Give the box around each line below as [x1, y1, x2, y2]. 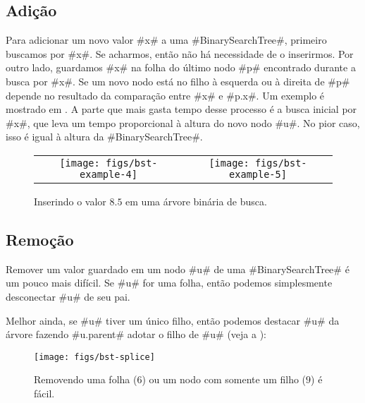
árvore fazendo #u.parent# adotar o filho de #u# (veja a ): [6, 327, 266, 342]
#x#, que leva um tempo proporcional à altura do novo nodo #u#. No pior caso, [6, 115, 360, 130]
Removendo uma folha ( [34, 372, 137, 387]
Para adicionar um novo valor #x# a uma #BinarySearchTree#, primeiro [6, 32, 327, 47]
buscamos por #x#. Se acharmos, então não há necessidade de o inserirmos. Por [6, 46, 354, 61]
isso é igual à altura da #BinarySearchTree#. [6, 129, 203, 144]
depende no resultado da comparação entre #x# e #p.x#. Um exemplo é [6, 88, 325, 102]
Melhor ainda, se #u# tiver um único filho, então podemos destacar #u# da [6, 313, 340, 327]
